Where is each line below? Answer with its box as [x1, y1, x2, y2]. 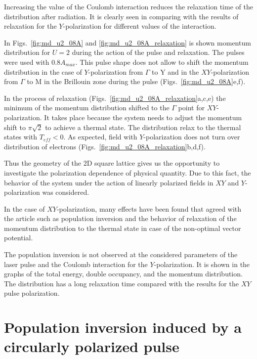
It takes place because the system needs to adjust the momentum [44, 112, 242, 122]
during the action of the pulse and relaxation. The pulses [72, 47, 245, 57]
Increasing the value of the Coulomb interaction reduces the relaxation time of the [4, 1, 253, 11]
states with [4, 132, 38, 142]
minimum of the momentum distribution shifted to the [4, 102, 170, 113]
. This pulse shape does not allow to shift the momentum [75, 56, 249, 67]
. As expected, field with [63, 132, 137, 142]
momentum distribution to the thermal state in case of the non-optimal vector [4, 223, 241, 233]
